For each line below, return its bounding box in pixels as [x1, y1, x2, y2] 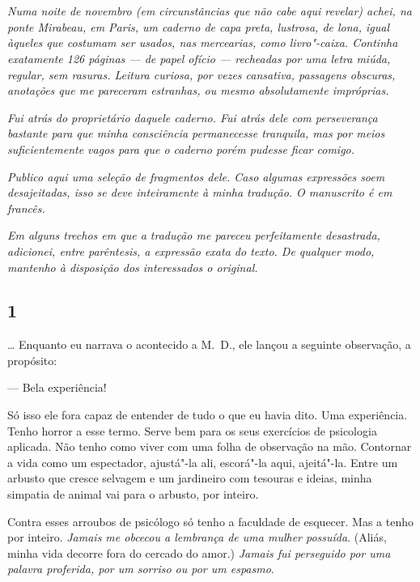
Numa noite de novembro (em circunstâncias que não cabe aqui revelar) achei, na [7, 2, 412, 19]
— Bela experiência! [7, 379, 107, 396]
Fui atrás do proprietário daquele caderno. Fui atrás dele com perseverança [7, 108, 378, 125]
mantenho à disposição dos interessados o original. [7, 258, 258, 275]
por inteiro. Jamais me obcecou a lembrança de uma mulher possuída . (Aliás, [7, 529, 387, 546]
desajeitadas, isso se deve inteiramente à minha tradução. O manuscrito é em [7, 184, 392, 201]
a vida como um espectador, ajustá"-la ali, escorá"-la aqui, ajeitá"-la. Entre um [7, 453, 398, 470]
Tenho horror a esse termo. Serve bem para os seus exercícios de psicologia [7, 422, 377, 439]
